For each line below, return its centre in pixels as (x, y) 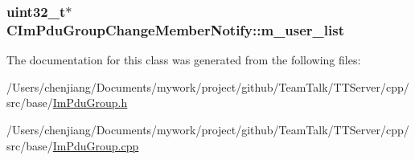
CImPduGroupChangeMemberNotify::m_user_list (175, 29)
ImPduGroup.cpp (96, 145)
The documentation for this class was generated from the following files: (184, 60)
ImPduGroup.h (90, 103)
